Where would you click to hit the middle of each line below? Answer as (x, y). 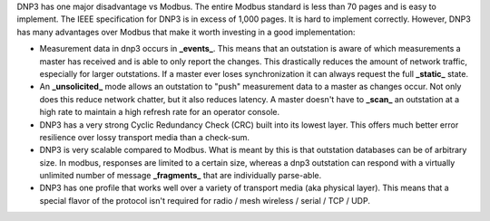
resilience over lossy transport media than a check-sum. (144, 137)
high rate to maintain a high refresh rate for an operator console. (160, 112)
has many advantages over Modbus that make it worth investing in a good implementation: (186, 32)
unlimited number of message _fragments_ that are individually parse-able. (181, 176)
